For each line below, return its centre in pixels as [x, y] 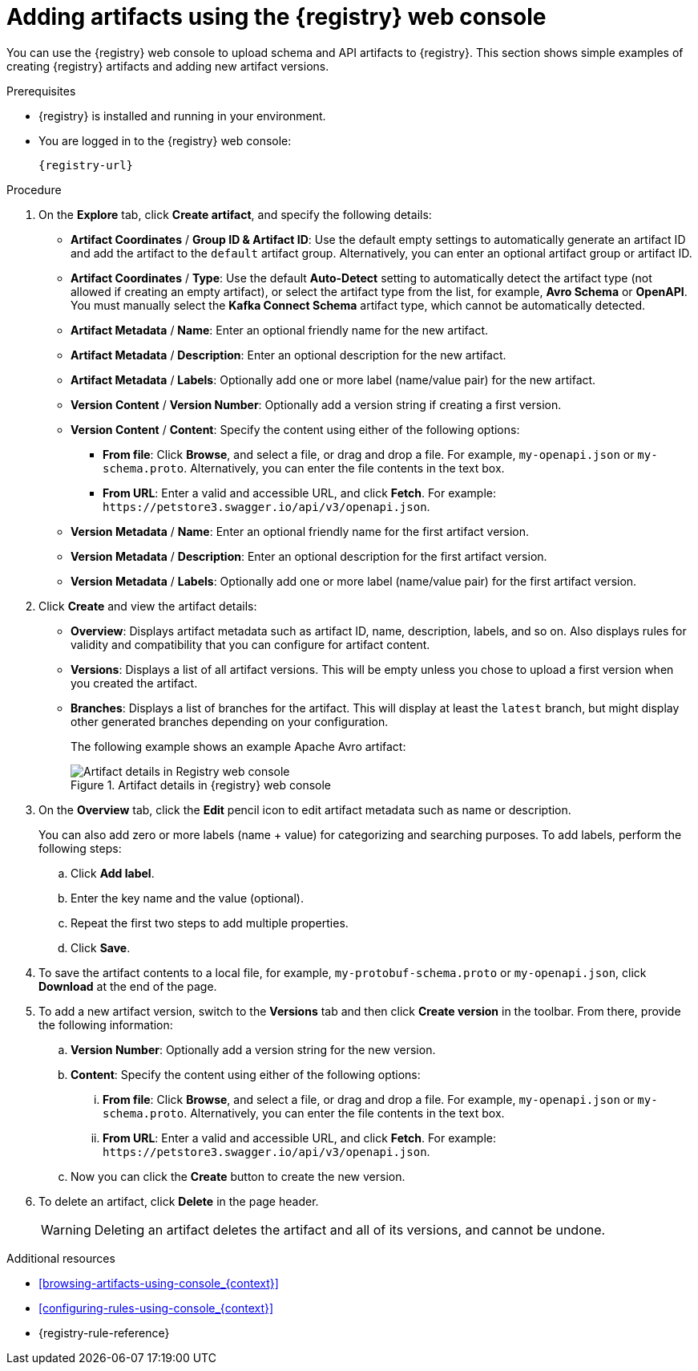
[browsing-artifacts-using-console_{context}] [159, 1283]
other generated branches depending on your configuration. [230, 721]
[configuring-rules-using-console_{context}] [156, 1308]
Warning [66, 1229]
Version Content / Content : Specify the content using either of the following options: [295, 429]
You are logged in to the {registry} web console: [165, 140]
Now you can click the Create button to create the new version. [238, 1176]
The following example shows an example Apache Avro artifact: [238, 746]
